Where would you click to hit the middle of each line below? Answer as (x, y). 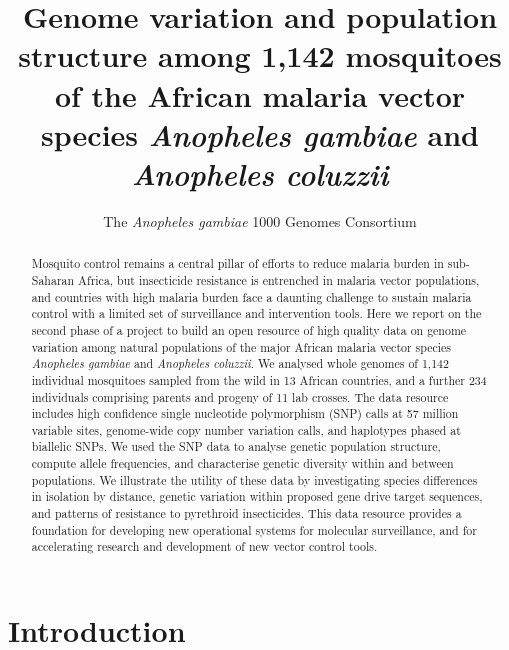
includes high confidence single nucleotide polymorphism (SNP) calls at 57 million (245, 413)
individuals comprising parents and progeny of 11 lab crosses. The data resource (240, 396)
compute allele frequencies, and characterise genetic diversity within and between (242, 463)
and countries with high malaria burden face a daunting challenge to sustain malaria (251, 296)
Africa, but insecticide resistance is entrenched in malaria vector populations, (279, 279)
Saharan (53, 279)
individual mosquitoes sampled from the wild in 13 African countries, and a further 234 (259, 379)
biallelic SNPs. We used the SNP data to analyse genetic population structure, (236, 446)
